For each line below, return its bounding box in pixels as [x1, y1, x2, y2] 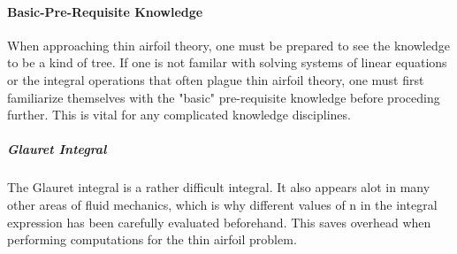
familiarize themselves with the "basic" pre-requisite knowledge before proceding [7, 88, 440, 106]
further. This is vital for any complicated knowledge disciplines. [7, 105, 351, 124]
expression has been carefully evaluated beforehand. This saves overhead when [7, 212, 431, 231]
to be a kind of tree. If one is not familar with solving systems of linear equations [7, 53, 447, 72]
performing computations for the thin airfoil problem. [7, 230, 297, 249]
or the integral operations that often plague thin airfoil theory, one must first [7, 70, 424, 89]
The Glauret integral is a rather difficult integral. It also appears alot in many [7, 178, 430, 196]
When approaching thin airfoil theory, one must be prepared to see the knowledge [7, 35, 450, 54]
